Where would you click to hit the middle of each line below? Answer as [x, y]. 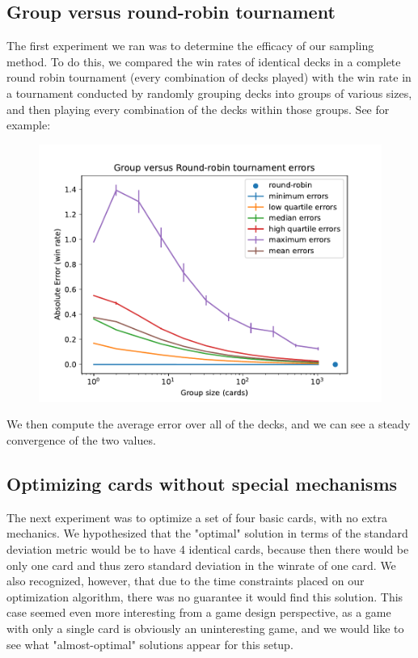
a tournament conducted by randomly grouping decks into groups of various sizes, [209, 93]
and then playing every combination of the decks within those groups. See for [198, 109]
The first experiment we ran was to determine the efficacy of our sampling [190, 46]
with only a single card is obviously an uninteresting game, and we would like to [205, 628]
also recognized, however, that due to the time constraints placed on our [186, 581]
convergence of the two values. [81, 439]
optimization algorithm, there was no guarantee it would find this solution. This [205, 596]
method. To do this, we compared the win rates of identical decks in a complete [204, 61]
